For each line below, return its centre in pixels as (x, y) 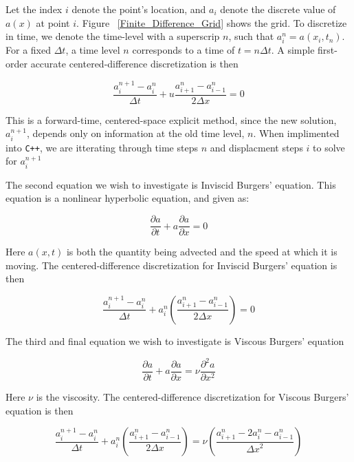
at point (53, 22)
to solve (329, 147)
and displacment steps (256, 147)
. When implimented (296, 133)
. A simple (293, 50)
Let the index (34, 9)
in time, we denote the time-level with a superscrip (113, 36)
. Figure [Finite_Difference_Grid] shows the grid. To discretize (212, 22)
